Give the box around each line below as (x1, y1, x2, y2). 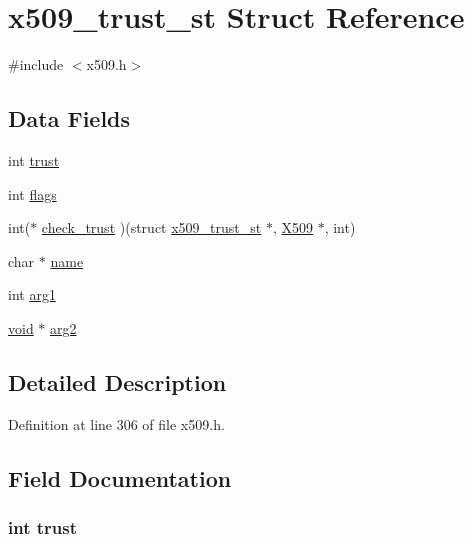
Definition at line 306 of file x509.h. (8, 413, 225, 434)
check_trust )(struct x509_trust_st (41, 217, 262, 238)
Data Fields (8, 103, 131, 134)
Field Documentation (8, 462, 232, 493)
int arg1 (8, 284, 56, 305)
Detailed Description (8, 366, 227, 397)
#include (8, 54, 64, 75)
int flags (8, 183, 57, 204)
